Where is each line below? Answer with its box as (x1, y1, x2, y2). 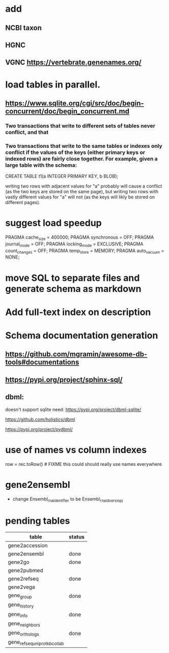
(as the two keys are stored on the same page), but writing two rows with (5, 189, 159, 195)
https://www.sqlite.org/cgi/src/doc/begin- (5, 99, 144, 107)
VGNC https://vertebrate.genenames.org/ (5, 58, 142, 67)
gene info (8, 611, 28, 619)
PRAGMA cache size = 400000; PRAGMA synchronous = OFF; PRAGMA (5, 234, 154, 241)
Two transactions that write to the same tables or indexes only (5, 142, 163, 149)
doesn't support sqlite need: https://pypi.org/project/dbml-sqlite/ (5, 406, 142, 412)
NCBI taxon (5, 24, 42, 32)
